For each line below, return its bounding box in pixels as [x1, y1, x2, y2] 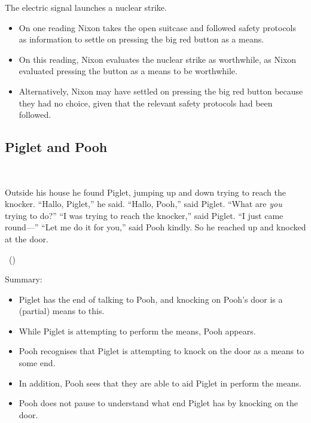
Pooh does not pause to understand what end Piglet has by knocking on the [19, 397, 298, 409]
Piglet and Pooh [5, 138, 108, 156]
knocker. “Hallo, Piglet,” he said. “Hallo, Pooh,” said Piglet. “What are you [5, 197, 282, 210]
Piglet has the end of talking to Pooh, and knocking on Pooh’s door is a [19, 293, 283, 305]
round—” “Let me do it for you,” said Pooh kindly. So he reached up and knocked [5, 221, 306, 233]
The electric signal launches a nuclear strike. [5, 1, 167, 13]
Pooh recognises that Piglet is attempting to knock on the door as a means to [19, 345, 304, 357]
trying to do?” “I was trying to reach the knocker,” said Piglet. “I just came [5, 209, 283, 221]
